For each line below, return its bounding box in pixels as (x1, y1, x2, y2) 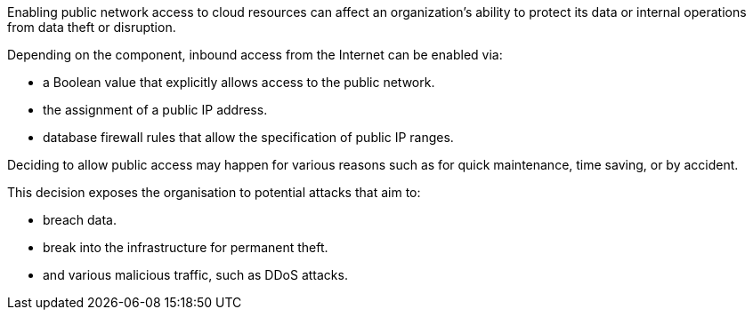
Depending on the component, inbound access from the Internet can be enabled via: (7, 47, 503, 62)
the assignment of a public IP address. (43, 102, 268, 117)
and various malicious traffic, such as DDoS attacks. (43, 267, 348, 282)
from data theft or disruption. (7, 20, 176, 35)
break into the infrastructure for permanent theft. (43, 240, 328, 255)
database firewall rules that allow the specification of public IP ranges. (43, 130, 454, 145)
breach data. (43, 212, 117, 227)
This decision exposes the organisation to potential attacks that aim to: (7, 185, 421, 200)
